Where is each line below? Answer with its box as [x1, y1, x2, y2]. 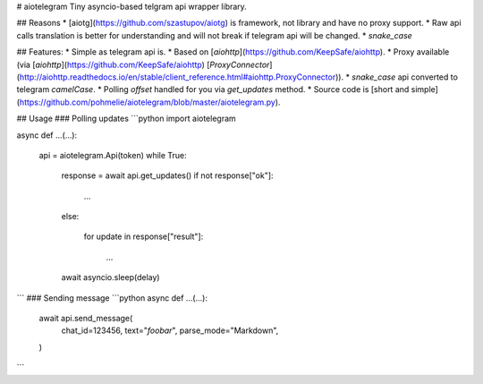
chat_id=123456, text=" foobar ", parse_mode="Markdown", [61, 325, 279, 336]
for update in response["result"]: [83, 231, 204, 242]
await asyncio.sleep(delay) [61, 272, 160, 283]
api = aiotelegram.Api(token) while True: [38, 149, 187, 160]
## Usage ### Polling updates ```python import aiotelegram [16, 113, 236, 124]
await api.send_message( [38, 313, 133, 324]
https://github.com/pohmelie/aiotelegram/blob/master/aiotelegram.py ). [19, 97, 281, 107]
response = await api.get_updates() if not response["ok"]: [61, 170, 274, 181]
